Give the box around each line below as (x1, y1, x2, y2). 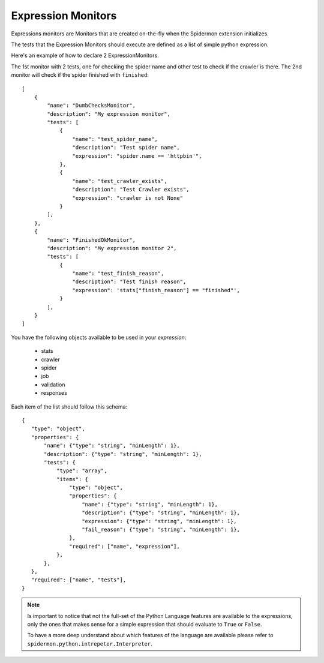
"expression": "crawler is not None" (72, 194, 183, 201)
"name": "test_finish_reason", (72, 270, 164, 277)
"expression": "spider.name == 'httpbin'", (72, 152, 202, 159)
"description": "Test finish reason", (72, 278, 187, 285)
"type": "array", (56, 467, 107, 474)
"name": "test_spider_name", (72, 136, 158, 142)
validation (41, 381, 65, 388)
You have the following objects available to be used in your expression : (11, 334, 187, 341)
